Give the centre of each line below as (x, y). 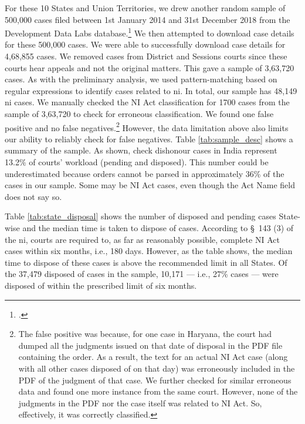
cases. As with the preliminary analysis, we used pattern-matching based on (141, 79)
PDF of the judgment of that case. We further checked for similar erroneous (155, 380)
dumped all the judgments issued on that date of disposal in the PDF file (150, 345)
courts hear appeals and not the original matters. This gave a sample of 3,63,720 (150, 67)
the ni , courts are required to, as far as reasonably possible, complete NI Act (142, 239)
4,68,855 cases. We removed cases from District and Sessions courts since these (146, 56)
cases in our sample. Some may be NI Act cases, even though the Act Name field (150, 185)
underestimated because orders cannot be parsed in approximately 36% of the (145, 173)
